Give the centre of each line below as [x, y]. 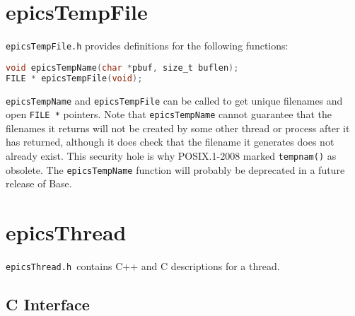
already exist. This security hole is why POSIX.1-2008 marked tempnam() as [171, 156]
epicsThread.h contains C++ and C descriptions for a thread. [143, 266]
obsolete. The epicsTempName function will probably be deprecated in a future [175, 169]
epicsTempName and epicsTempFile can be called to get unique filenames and [174, 100]
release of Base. [39, 183]
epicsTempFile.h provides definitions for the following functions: [147, 46]
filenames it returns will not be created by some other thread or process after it [178, 128]
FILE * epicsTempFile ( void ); [74, 78]
